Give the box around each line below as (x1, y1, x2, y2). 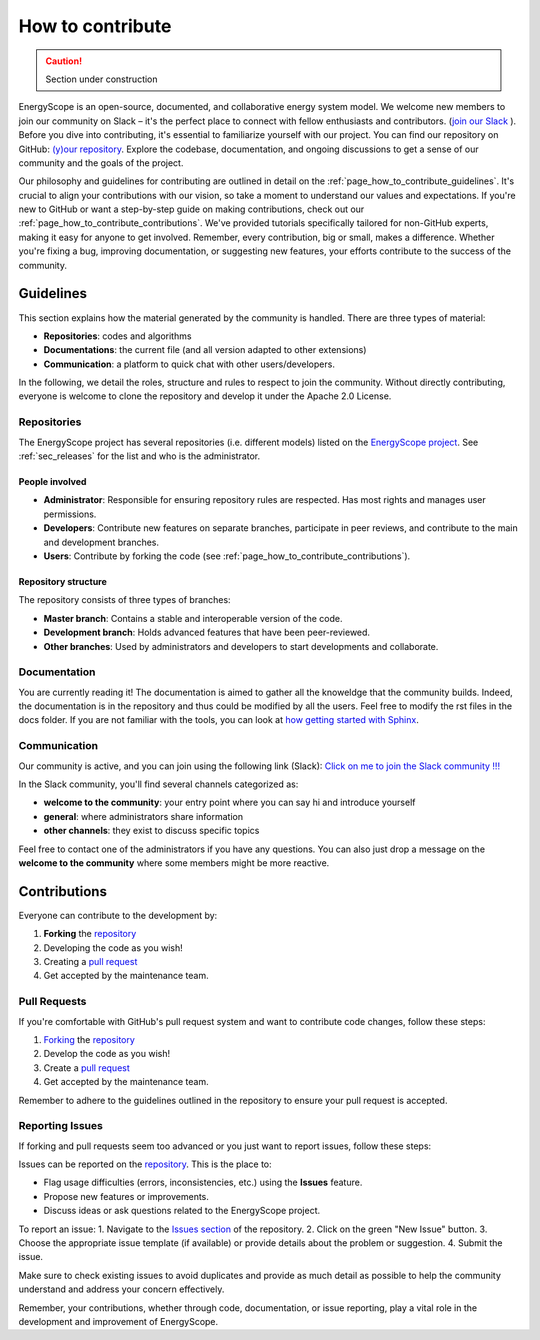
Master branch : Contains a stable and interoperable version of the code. (43, 612, 343, 624)
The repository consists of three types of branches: (18, 594, 231, 606)
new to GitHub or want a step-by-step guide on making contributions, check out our (18, 203, 365, 215)
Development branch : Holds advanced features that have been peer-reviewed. (43, 626, 370, 639)
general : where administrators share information (43, 810, 244, 822)
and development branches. (43, 536, 160, 548)
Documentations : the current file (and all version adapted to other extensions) (43, 344, 367, 356)
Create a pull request (43, 1061, 130, 1074)
